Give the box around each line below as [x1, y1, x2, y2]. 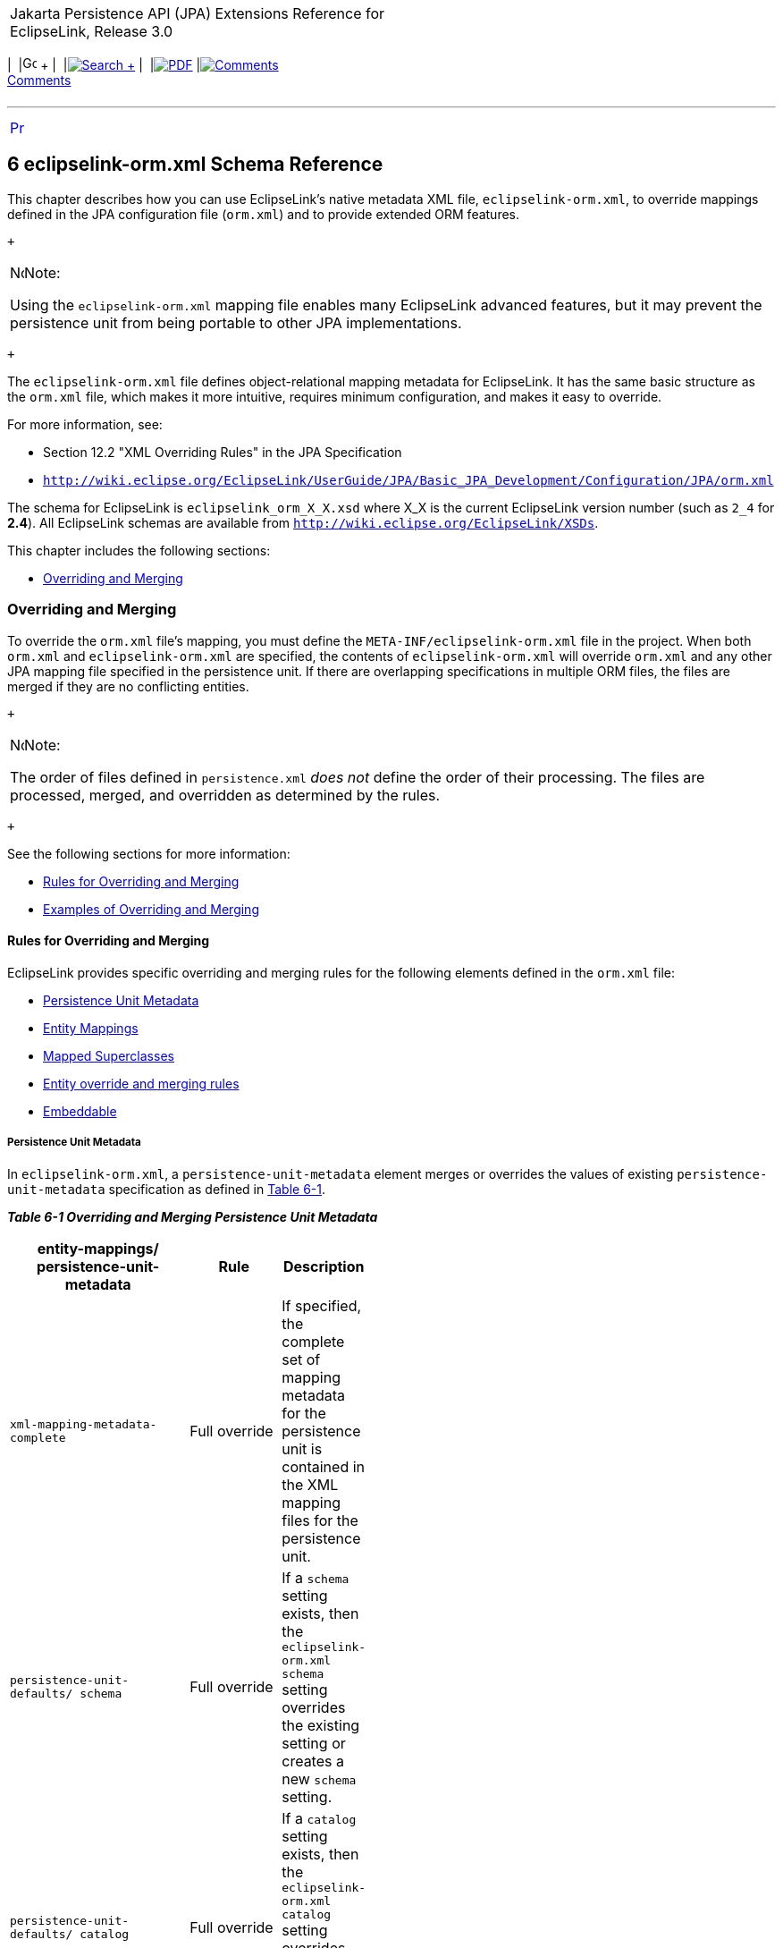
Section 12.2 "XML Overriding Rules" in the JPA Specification [43, 444, 402, 460]
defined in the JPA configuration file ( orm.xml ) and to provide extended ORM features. [7, 206, 520, 222]
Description [283, 1257, 365, 1275]
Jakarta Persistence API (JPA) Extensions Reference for [10, 4, 385, 22]
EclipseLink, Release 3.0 [10, 22, 173, 40]
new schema [282, 1769, 357, 1788]
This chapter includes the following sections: [7, 542, 271, 558]
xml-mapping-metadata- [10, 1417, 157, 1431]
